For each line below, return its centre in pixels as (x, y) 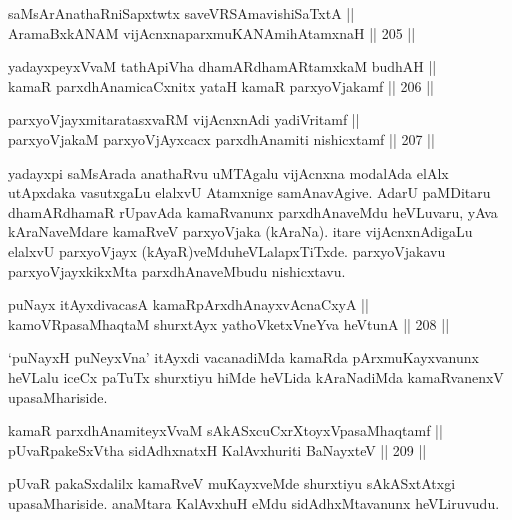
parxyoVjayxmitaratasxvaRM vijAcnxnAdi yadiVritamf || (184, 119)
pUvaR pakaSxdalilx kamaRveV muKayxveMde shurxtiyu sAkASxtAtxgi (232, 483)
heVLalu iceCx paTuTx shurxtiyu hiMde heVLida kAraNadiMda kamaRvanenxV (256, 376)
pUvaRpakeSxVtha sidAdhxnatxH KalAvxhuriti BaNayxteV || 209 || (217, 449)
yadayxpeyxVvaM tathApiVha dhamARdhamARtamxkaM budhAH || (222, 66)
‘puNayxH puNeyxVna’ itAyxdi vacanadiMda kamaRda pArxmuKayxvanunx (243, 357)
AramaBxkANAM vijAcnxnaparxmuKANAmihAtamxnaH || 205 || (212, 32)
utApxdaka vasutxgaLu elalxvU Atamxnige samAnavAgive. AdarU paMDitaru (249, 192)
